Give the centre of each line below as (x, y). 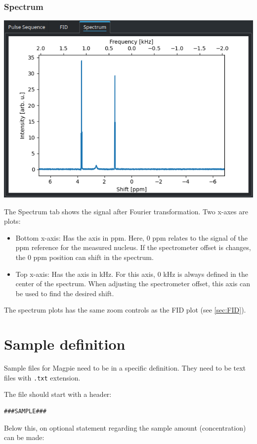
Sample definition (65, 344)
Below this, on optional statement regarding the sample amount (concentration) (125, 427)
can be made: (24, 437)
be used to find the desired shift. (65, 293)
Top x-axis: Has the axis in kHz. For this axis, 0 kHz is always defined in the (132, 274)
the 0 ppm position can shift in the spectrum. (85, 257)
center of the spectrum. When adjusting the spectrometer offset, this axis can (133, 284)
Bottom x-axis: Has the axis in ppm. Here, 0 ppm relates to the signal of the (132, 237)
